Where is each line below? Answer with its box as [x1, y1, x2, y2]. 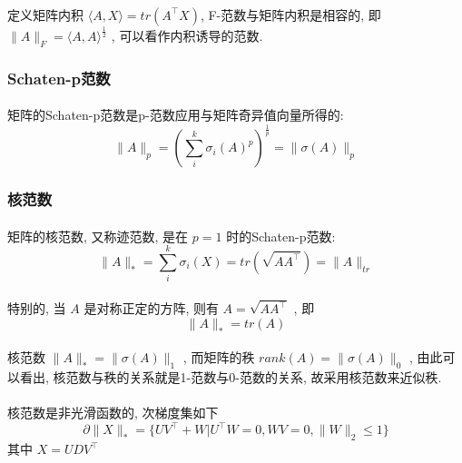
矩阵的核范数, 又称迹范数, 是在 [7, 226, 189, 245]
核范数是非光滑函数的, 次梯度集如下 [7, 403, 219, 422]
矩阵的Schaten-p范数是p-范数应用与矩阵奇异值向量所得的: [7, 105, 344, 124]
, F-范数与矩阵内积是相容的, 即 [200, 5, 381, 24]
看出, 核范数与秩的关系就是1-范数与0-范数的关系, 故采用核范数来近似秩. [19, 368, 442, 387]
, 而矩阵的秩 [182, 348, 255, 367]
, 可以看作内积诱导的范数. [111, 25, 263, 44]
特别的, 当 [7, 299, 66, 318]
